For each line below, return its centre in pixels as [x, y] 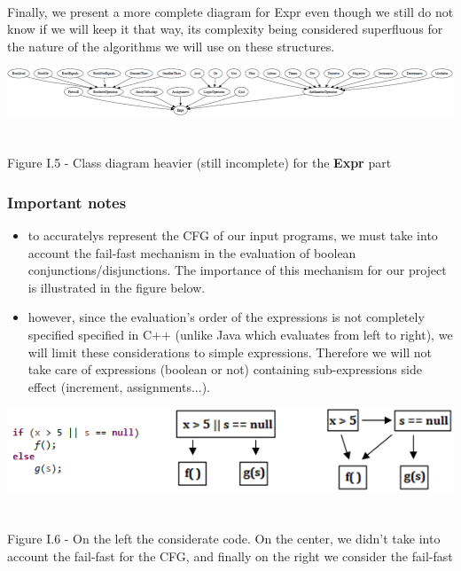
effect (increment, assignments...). [119, 386]
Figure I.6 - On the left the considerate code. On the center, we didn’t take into [224, 539]
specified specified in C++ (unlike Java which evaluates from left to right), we [240, 335]
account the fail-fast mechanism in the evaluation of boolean [192, 252]
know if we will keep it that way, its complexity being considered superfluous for [225, 29]
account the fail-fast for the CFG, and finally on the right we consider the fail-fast [230, 556]
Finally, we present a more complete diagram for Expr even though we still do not [230, 11]
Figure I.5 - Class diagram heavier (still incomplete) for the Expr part [199, 163]
